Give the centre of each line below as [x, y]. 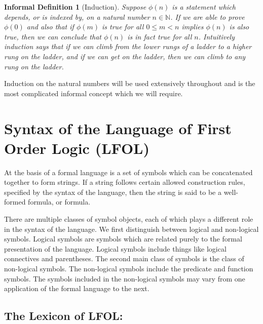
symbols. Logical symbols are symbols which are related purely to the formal [123, 239]
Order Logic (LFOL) [77, 148]
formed [15, 202]
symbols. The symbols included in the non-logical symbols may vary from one [125, 278]
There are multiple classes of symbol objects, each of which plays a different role [129, 219]
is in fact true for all [160, 36]
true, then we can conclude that [53, 36]
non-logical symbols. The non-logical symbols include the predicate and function [129, 268]
